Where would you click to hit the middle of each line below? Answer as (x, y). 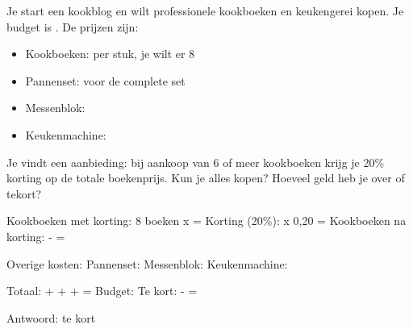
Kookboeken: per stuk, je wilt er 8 (110, 54)
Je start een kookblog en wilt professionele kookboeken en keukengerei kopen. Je (205, 10)
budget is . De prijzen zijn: (73, 26)
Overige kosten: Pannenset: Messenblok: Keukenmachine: (147, 263)
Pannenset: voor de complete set (105, 80)
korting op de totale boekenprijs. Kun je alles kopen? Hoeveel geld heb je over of (206, 178)
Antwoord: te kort (51, 317)
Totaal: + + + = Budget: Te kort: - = (102, 291)
